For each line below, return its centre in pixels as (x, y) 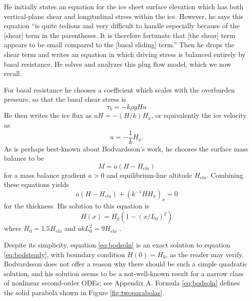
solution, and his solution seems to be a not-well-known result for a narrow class (124, 273)
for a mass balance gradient (45, 175)
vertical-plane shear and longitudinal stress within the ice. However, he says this (124, 16)
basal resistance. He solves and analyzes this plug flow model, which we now (118, 64)
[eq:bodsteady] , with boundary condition (65, 254)
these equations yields (37, 184)
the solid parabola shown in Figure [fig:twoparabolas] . (84, 292)
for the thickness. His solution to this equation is (77, 205)
